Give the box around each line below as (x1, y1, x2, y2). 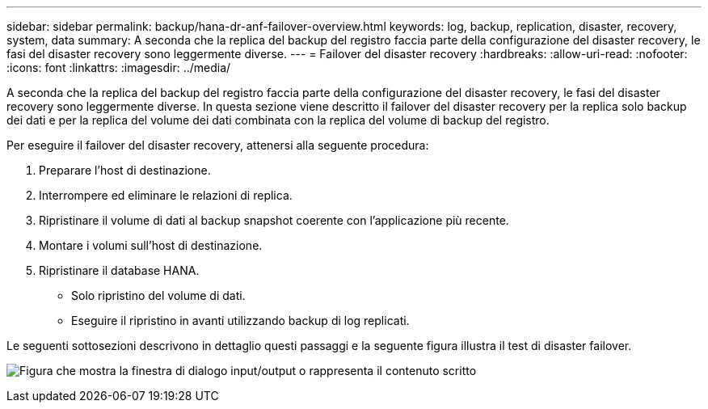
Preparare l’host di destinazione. (39, 163, 211, 177)
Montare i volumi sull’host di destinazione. (39, 238, 263, 252)
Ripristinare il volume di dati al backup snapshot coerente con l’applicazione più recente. (39, 213, 509, 227)
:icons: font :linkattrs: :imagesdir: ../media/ (6, 61, 231, 74)
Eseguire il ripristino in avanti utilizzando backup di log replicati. (71, 314, 410, 327)
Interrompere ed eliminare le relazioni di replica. (39, 188, 293, 202)
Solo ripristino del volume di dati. (71, 289, 246, 302)
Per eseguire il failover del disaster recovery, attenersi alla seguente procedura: (6, 138, 429, 152)
